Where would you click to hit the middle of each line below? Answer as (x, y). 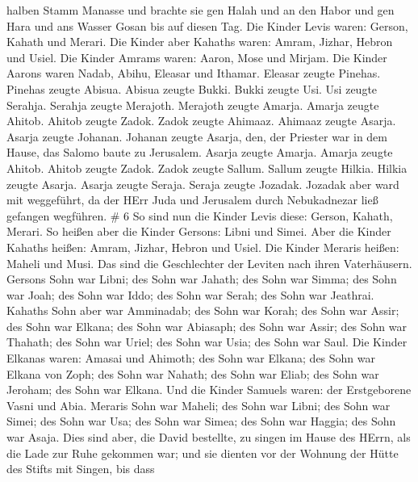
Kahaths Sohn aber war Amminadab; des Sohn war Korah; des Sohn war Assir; (203, 310)
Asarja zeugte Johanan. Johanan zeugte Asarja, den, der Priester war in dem (197, 136)
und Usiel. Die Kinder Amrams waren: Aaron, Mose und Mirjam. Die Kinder (197, 57)
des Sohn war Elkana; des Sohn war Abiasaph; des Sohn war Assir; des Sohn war (207, 326)
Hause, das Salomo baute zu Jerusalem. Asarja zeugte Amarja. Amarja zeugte (200, 152)
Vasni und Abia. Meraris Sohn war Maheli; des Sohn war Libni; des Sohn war (199, 405)
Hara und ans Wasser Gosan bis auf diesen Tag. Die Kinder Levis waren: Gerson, (207, 25)
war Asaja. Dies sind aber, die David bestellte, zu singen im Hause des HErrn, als (209, 437)
